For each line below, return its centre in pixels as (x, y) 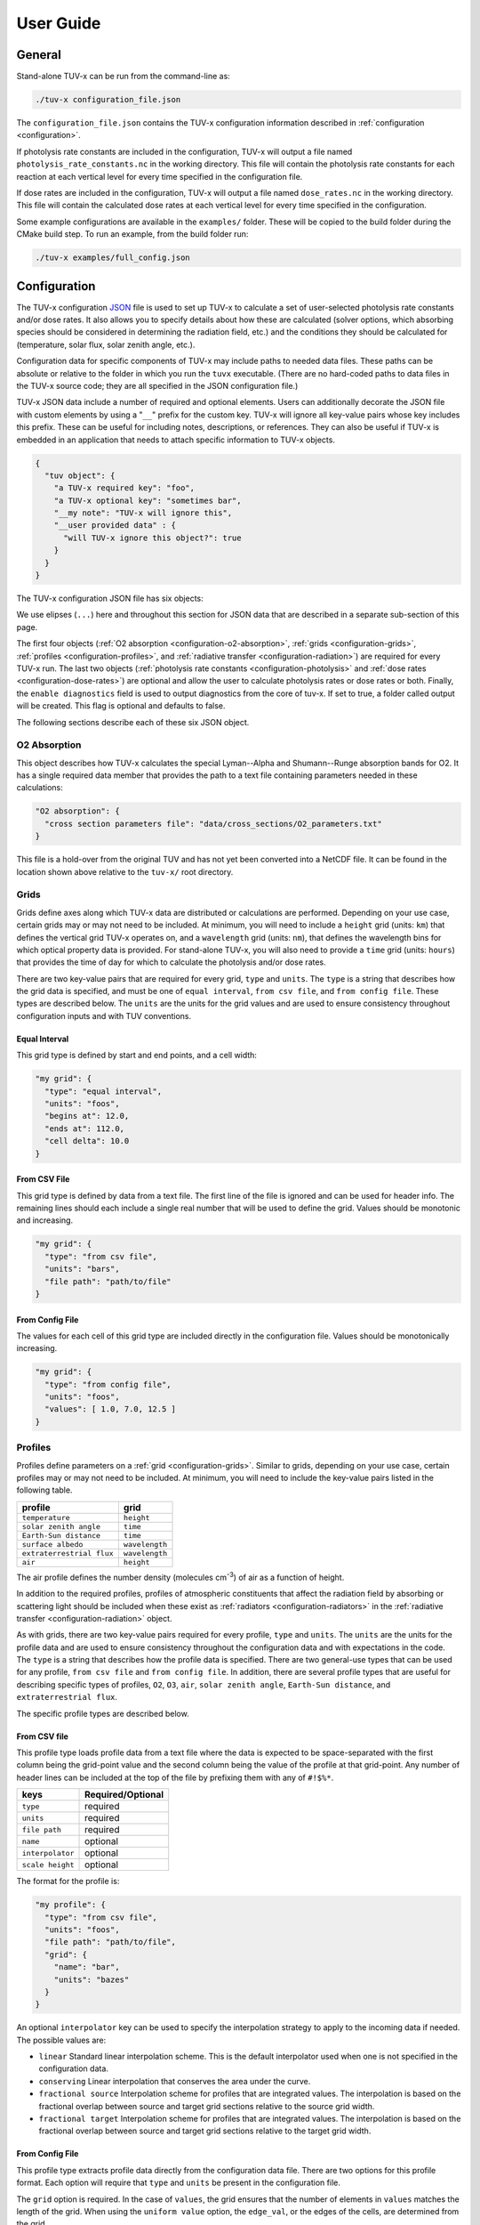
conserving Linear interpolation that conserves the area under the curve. (175, 2081)
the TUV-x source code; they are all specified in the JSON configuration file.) (157, 385)
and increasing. (45, 1220)
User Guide (59, 23)
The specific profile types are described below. (103, 1713)
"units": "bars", (82, 1269)
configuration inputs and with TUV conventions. (104, 1015)
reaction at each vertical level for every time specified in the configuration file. (160, 176)
